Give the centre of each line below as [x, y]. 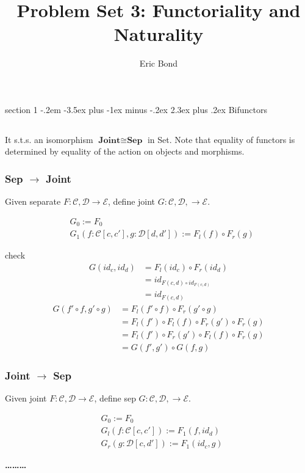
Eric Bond [159, 63]
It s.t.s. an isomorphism [49, 139]
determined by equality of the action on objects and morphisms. [125, 151]
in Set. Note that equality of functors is [221, 139]
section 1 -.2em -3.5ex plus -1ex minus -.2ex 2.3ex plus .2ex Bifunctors [136, 109]
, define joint [132, 201]
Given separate [33, 201]
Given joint [26, 398]
